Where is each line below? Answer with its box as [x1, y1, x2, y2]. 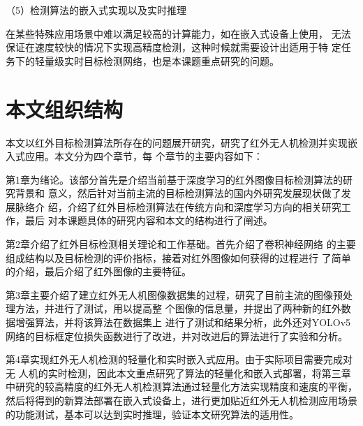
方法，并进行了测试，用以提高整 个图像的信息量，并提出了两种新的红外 [15, 301, 341, 316]
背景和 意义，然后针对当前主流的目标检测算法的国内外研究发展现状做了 [15, 186, 341, 200]
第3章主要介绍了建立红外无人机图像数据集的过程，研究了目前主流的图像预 [6, 287, 343, 302]
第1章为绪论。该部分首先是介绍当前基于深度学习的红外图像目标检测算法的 [6, 172, 343, 186]
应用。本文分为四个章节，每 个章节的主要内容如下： [24, 149, 263, 163]
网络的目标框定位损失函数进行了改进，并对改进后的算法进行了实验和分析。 [6, 328, 348, 343]
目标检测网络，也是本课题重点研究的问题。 [83, 53, 279, 68]
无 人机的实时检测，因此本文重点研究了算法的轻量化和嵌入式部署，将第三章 [6, 365, 351, 380]
